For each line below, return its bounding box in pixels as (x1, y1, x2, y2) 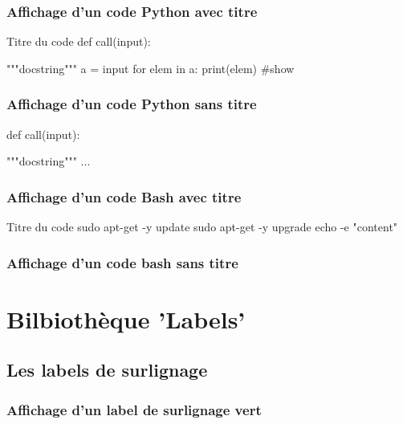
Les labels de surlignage (6, 357, 208, 382)
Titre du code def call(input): (6, 33, 151, 50)
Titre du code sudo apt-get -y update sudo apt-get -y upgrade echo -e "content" (6, 218, 398, 235)
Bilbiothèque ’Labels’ (6, 302, 246, 335)
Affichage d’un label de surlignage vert (6, 399, 262, 419)
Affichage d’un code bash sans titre (6, 252, 238, 272)
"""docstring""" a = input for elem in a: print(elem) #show (6, 59, 295, 76)
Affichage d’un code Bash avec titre (6, 186, 242, 206)
